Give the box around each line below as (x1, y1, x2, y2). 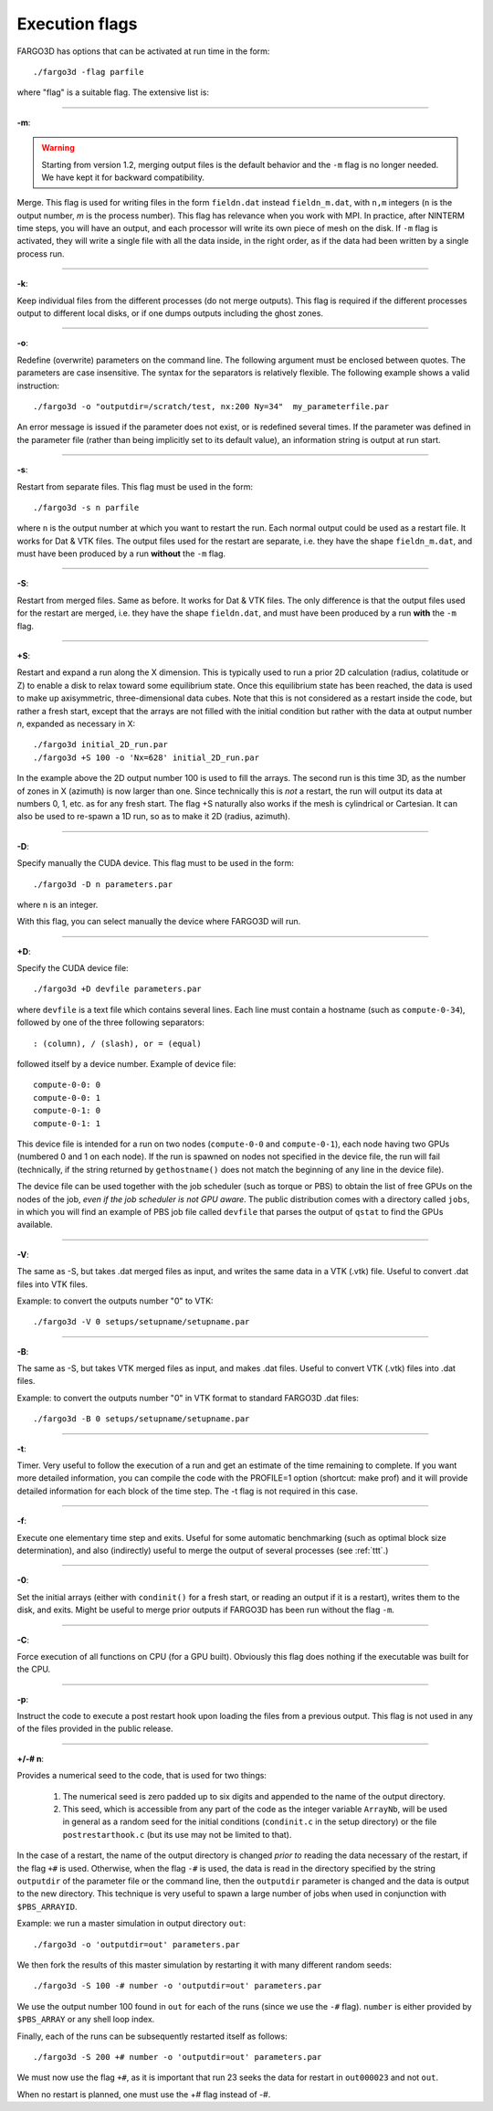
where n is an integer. (16, 899, 99, 910)
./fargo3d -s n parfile (33, 502, 140, 512)
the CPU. (16, 1663, 51, 1675)
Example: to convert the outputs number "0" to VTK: (16, 1295, 214, 1306)
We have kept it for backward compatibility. (41, 172, 205, 183)
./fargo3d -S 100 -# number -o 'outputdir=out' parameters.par (33, 1980, 322, 1991)
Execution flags (16, 14, 138, 34)
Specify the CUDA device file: (16, 963, 129, 974)
